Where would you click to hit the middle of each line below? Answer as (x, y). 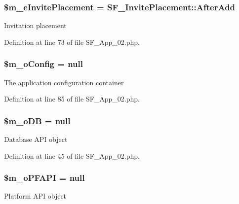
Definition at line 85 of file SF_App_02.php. (72, 99)
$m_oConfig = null (43, 64)
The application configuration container (64, 82)
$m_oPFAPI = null (44, 178)
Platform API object (35, 196)
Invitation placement (35, 25)
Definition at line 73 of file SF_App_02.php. (72, 42)
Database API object (36, 139)
